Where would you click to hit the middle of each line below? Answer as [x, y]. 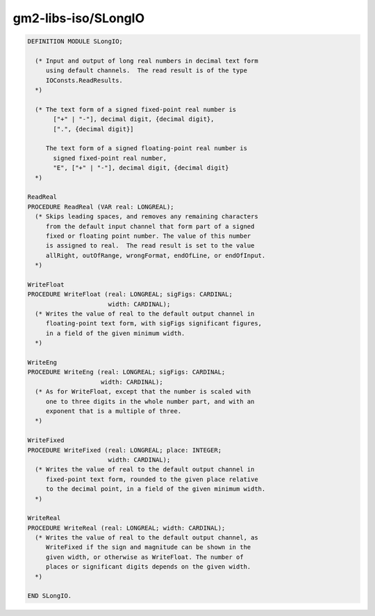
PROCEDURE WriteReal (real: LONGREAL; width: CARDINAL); [126, 528]
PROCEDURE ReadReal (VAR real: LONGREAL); [101, 206]
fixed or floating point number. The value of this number [148, 236]
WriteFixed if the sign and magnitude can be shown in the [148, 547]
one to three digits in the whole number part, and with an [150, 401]
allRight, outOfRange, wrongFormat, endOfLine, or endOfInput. [156, 255]
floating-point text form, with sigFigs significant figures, [154, 324]
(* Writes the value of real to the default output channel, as [147, 538]
